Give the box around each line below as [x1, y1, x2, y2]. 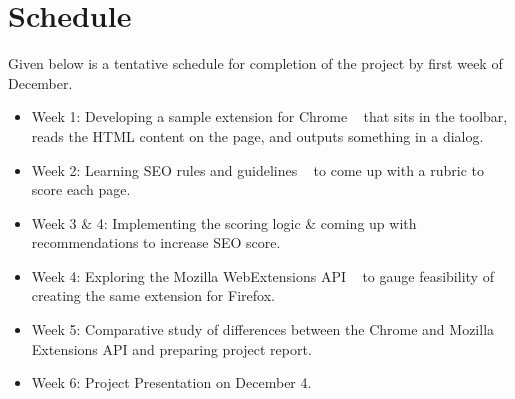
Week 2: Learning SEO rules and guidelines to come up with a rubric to [31, 159, 485, 180]
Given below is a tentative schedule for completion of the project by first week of [8, 53, 503, 74]
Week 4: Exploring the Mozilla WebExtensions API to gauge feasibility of [31, 265, 494, 286]
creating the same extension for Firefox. [31, 285, 275, 306]
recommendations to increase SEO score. [31, 232, 281, 253]
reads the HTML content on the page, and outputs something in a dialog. [31, 125, 484, 146]
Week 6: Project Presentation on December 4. [31, 372, 312, 393]
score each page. [31, 179, 131, 200]
